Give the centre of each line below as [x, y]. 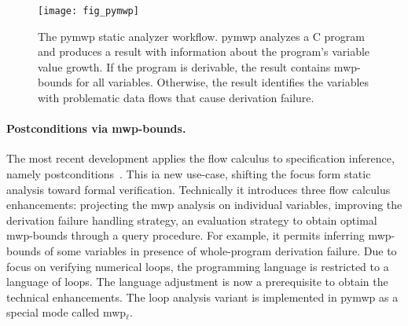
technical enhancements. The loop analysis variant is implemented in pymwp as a [202, 297]
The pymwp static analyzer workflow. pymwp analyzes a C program [201, 36]
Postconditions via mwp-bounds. [96, 128]
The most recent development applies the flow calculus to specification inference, [200, 158]
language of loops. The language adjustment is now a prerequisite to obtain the [197, 282]
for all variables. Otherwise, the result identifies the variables [222, 82]
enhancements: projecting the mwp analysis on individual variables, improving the [204, 205]
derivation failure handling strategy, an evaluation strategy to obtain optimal [192, 220]
